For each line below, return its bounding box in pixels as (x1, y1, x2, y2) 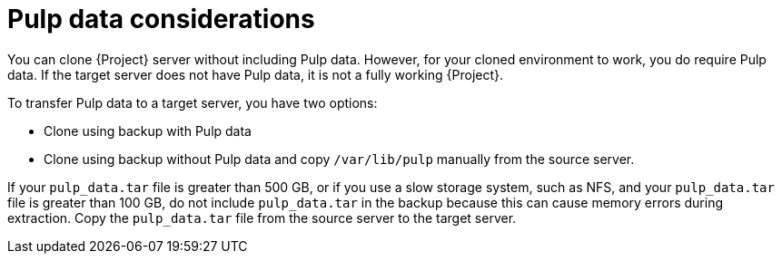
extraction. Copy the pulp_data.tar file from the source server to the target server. (7, 209, 517, 226)
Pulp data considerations (7, 4, 315, 34)
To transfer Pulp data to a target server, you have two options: (7, 94, 378, 111)
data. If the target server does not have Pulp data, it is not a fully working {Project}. (7, 66, 504, 82)
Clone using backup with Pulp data (44, 122, 252, 139)
